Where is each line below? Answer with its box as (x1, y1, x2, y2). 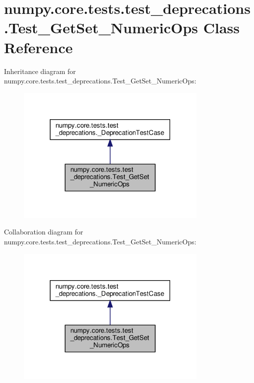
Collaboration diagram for (4, 227, 83, 237)
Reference (4, 37, 73, 57)
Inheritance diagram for (4, 66, 76, 76)
